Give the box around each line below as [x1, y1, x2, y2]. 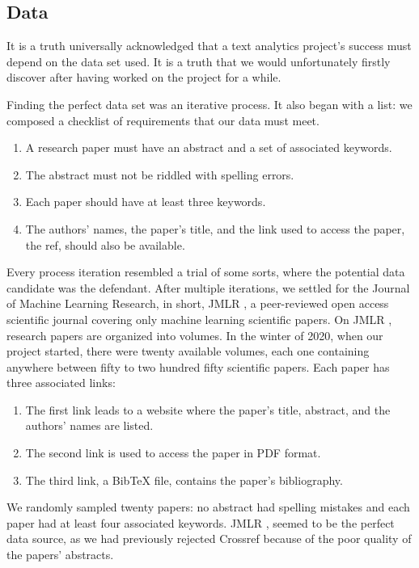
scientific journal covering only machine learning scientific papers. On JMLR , [6, 310, 392, 327]
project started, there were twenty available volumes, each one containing [6, 343, 370, 360]
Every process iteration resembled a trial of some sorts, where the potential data [6, 263, 405, 280]
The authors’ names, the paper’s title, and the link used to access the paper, [25, 220, 405, 237]
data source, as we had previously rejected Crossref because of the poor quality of [6, 530, 412, 547]
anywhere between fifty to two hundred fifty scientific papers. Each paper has [6, 358, 390, 375]
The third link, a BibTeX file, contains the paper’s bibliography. [25, 471, 343, 488]
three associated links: [6, 374, 116, 391]
